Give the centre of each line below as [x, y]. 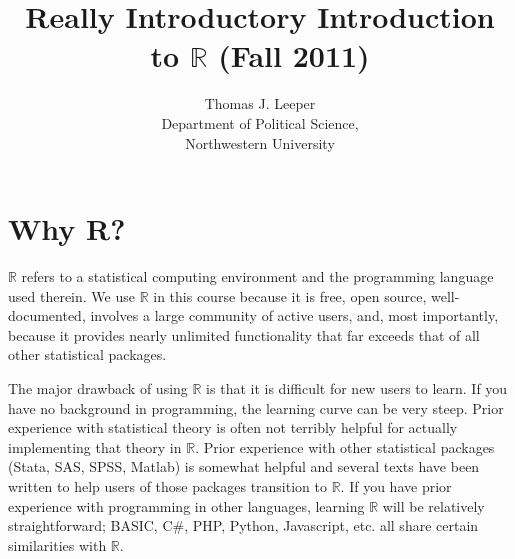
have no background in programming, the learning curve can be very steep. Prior [256, 407]
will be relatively [433, 505]
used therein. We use [71, 295]
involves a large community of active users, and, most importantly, [294, 315]
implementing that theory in [95, 446]
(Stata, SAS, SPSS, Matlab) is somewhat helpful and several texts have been [244, 466]
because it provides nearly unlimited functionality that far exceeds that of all [244, 334]
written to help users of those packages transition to [167, 485]
